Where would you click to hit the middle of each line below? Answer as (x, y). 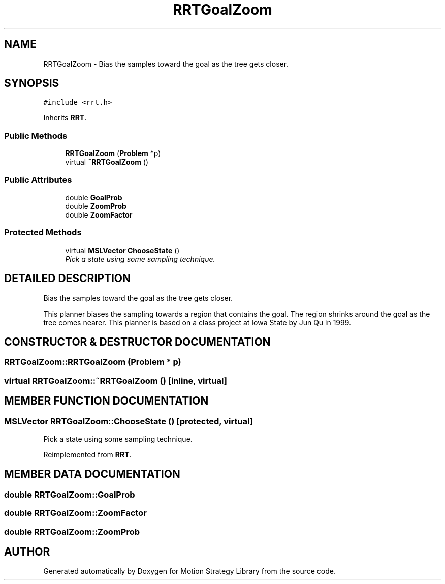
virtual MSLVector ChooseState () (122, 250)
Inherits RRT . (65, 118)
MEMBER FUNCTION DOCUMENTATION (106, 401)
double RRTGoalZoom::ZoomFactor (75, 513)
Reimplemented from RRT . (87, 454)
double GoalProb (94, 197)
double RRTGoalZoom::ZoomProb (72, 531)
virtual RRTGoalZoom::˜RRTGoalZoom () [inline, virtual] (116, 380)
